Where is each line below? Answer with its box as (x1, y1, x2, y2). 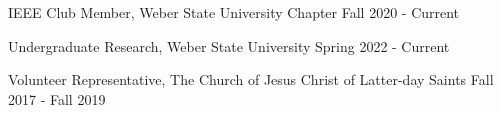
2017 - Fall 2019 (8, 88, 106, 109)
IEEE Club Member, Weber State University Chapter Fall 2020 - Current (8, 2, 460, 22)
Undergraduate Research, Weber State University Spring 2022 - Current (8, 35, 450, 56)
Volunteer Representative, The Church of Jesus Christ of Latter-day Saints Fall (8, 69, 494, 90)
